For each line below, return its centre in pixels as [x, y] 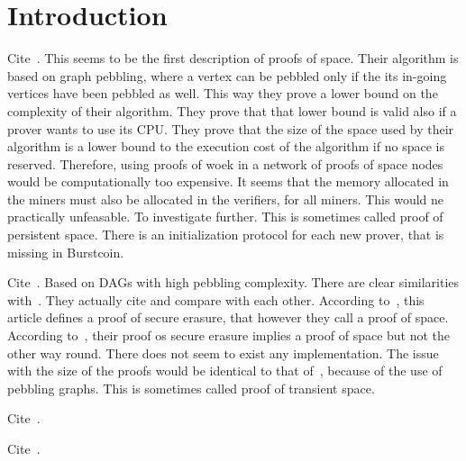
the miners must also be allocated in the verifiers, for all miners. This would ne [226, 199]
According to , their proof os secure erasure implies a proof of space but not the [229, 335]
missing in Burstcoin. [66, 252]
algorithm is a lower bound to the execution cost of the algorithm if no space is [226, 146]
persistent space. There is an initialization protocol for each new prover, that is [226, 235]
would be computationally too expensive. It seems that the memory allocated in [228, 181]
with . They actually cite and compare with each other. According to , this [216, 299]
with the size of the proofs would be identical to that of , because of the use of [225, 371]
